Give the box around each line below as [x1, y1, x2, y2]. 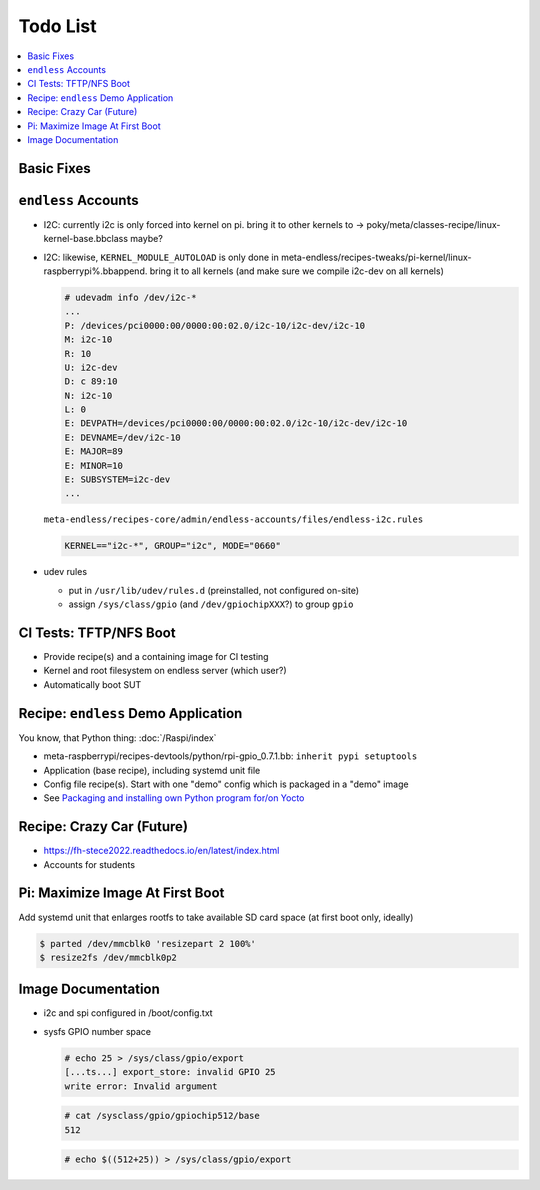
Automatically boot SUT [43, 678, 142, 690]
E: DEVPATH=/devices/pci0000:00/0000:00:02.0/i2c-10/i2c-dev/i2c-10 [64, 418, 408, 429]
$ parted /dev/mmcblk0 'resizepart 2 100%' [39, 938, 257, 949]
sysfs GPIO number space [43, 1025, 152, 1037]
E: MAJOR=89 [64, 446, 124, 457]
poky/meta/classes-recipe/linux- [366, 218, 501, 230]
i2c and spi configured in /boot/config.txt [43, 1007, 214, 1019]
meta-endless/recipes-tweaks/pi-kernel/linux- [280, 251, 472, 263]
